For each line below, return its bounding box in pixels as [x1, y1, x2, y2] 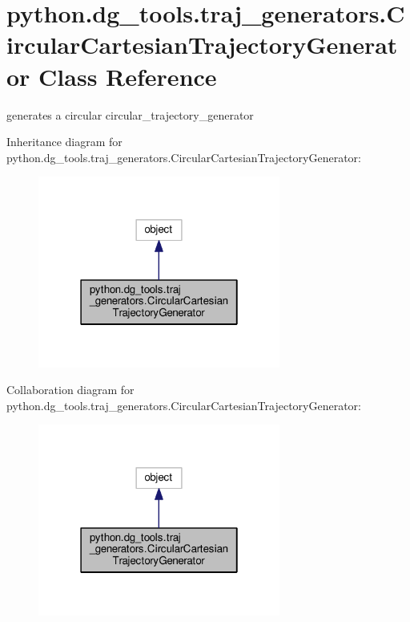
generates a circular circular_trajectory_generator [6, 106, 254, 123]
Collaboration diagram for [6, 381, 135, 398]
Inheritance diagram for [6, 133, 123, 150]
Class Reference [38, 59, 217, 92]
